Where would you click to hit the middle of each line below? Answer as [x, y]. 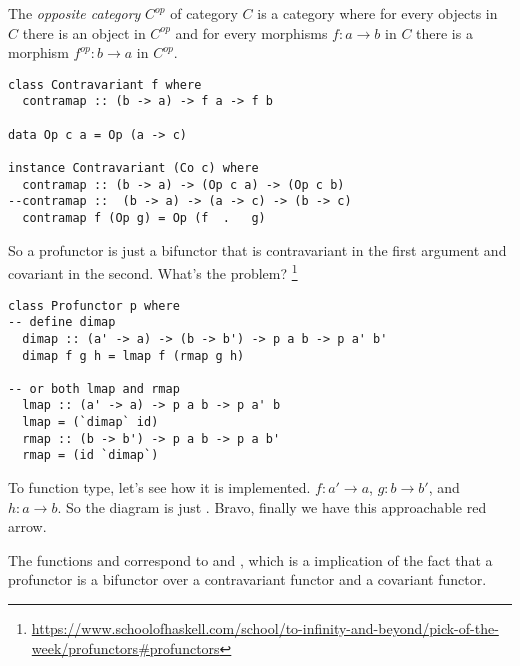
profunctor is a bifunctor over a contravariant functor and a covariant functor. [247, 579]
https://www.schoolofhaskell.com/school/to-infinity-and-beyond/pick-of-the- [265, 628]
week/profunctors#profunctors [125, 647]
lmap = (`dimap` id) [90, 422]
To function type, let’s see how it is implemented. [159, 487]
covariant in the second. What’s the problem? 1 [153, 271]
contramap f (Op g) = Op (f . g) [144, 218]
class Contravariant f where [105, 84]
